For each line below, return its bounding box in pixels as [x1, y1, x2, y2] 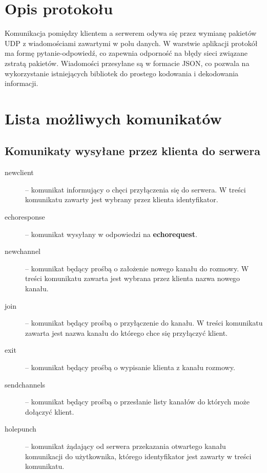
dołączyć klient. [25, 406, 74, 417]
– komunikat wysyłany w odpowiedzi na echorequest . [25, 228, 197, 239]
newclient [5, 167, 34, 178]
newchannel [5, 246, 40, 256]
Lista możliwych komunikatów [5, 107, 222, 128]
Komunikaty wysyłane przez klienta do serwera [5, 143, 260, 159]
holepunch [5, 423, 36, 434]
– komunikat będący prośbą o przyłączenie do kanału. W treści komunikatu [25, 317, 263, 328]
